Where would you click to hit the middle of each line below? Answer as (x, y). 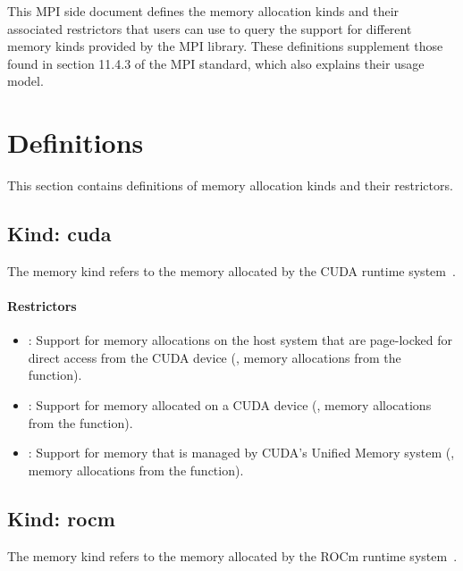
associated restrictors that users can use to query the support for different (210, 28)
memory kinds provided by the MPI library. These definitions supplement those (225, 46)
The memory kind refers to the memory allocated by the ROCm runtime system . (232, 555)
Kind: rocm (61, 518)
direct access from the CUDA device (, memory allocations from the (215, 357)
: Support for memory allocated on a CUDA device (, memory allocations (230, 405)
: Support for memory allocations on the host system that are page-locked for (240, 340)
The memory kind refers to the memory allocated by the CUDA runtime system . (231, 270)
